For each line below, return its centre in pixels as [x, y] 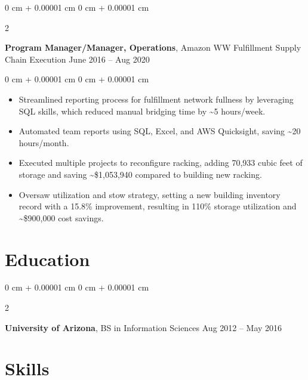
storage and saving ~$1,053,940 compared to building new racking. [140, 174]
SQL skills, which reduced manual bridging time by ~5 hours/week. [142, 111]
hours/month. [44, 142]
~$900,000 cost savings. [61, 217]
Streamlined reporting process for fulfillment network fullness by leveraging [156, 99]
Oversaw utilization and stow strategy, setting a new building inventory [150, 194]
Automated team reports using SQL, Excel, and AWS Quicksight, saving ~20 [160, 131]
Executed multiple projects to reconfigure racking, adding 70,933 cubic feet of [161, 163]
